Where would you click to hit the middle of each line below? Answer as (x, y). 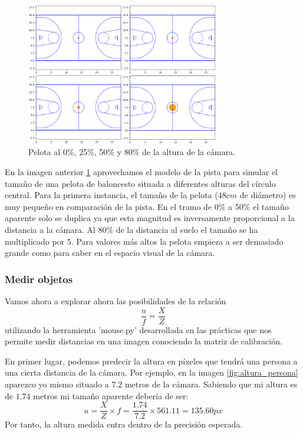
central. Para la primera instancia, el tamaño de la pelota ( (111, 195)
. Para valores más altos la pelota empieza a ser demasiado (177, 241)
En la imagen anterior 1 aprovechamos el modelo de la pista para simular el (141, 172)
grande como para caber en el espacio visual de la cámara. (110, 253)
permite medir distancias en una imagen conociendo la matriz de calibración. (144, 341)
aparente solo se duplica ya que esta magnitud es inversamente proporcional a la (150, 218)
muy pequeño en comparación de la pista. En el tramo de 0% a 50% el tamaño (147, 206)
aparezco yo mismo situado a (57, 384)
